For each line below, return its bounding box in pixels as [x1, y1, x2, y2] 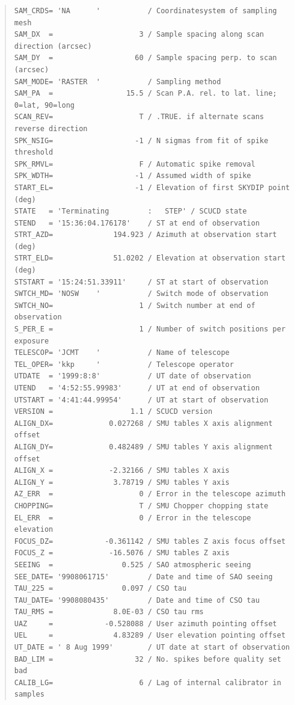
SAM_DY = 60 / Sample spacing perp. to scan [14, 54, 277, 63]
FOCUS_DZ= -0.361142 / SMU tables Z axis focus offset [14, 537, 286, 546]
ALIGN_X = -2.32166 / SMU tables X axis [14, 466, 230, 475]
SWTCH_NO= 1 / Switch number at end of [14, 301, 256, 310]
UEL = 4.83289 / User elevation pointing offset [14, 631, 286, 640]
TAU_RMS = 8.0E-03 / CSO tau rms [14, 608, 204, 617]
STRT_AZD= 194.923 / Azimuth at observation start [14, 230, 277, 239]
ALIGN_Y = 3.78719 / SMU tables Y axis [14, 478, 230, 487]
